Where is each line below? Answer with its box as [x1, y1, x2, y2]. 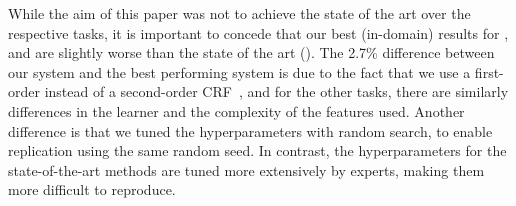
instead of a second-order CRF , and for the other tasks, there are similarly [44, 81, 509, 102]
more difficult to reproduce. [8, 179, 176, 200]
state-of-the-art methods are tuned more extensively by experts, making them [8, 159, 485, 180]
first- [474, 61, 504, 82]
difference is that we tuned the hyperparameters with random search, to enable [8, 120, 493, 141]
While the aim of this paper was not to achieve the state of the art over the [8, 3, 471, 23]
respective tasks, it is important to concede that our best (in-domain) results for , [8, 22, 509, 43]
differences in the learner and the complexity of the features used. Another [8, 100, 465, 121]
